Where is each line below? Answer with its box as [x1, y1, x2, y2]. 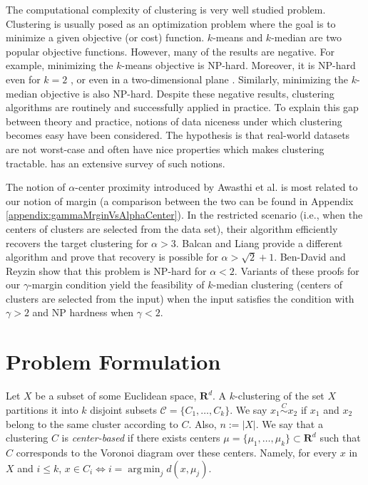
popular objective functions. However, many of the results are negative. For [6, 43, 335, 58]
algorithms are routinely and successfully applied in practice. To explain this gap [6, 100, 359, 115]
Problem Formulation [6, 347, 221, 376]
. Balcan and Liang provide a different [175, 235, 343, 250]
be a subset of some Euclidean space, [35, 388, 197, 403]
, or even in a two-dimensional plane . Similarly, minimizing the [70, 71, 348, 86]
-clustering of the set [235, 388, 324, 403]
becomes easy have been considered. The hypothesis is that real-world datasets [6, 127, 350, 142]
